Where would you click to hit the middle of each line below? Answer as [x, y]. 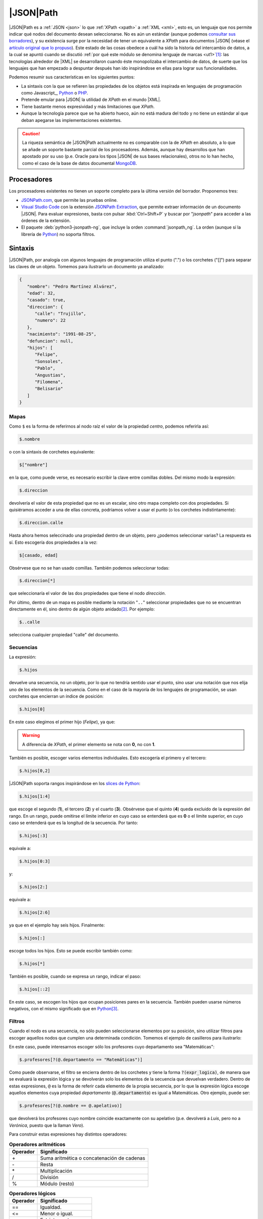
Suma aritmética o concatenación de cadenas [93, 1158]
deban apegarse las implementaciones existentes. [71, 120]
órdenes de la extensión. [46, 221]
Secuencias [23, 647]
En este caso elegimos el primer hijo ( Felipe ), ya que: [62, 722]
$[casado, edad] [39, 555]
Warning [31, 735]
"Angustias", [50, 375]
